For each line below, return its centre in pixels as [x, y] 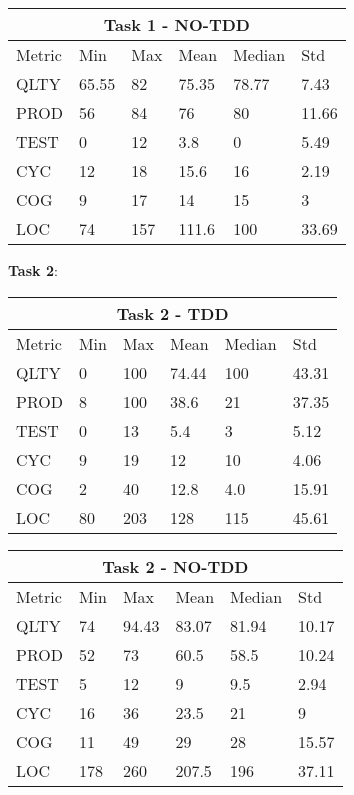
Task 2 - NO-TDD [175, 566]
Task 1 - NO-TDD [176, 24]
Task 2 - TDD [172, 313]
